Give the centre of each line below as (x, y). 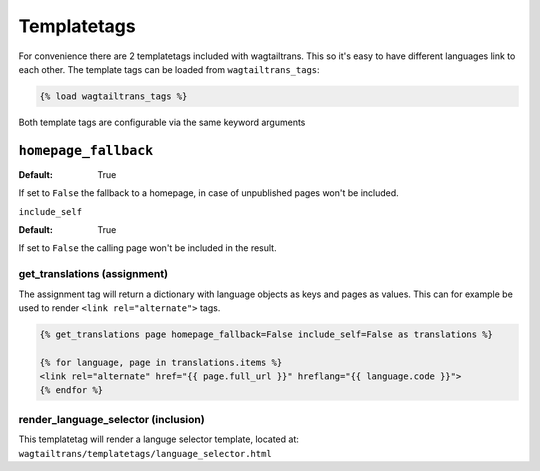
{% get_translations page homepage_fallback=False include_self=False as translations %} (266, 334)
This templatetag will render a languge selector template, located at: (159, 439)
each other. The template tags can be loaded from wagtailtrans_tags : (169, 69)
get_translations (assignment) (93, 274)
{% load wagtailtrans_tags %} (113, 96)
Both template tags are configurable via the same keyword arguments (162, 122)
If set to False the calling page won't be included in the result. (147, 248)
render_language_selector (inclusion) (111, 419)
